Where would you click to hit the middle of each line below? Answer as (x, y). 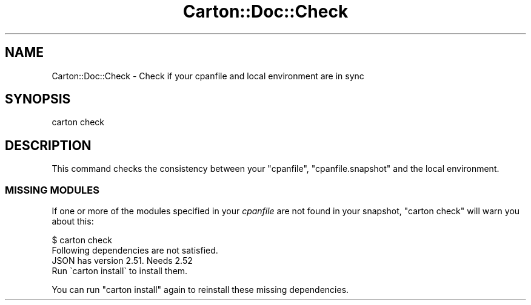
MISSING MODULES (52, 190)
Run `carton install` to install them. (120, 271)
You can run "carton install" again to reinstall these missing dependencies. (200, 290)
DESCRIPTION (48, 145)
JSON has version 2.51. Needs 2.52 (122, 261)
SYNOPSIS (38, 99)
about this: (73, 221)
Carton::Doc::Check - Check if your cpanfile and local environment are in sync (208, 76)
